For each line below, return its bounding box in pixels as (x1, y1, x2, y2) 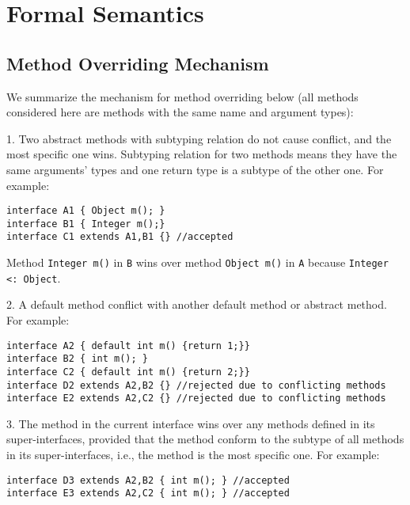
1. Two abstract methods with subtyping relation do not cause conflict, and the (6, 130, 392, 146)
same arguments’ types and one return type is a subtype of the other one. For (6, 161, 384, 177)
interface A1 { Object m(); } (6, 205, 165, 217)
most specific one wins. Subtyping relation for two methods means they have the (6, 146, 397, 162)
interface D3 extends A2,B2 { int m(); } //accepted (6, 474, 290, 486)
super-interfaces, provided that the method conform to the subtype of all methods (6, 431, 404, 447)
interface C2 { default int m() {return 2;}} (6, 366, 250, 378)
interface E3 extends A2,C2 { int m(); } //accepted (6, 488, 290, 499)
